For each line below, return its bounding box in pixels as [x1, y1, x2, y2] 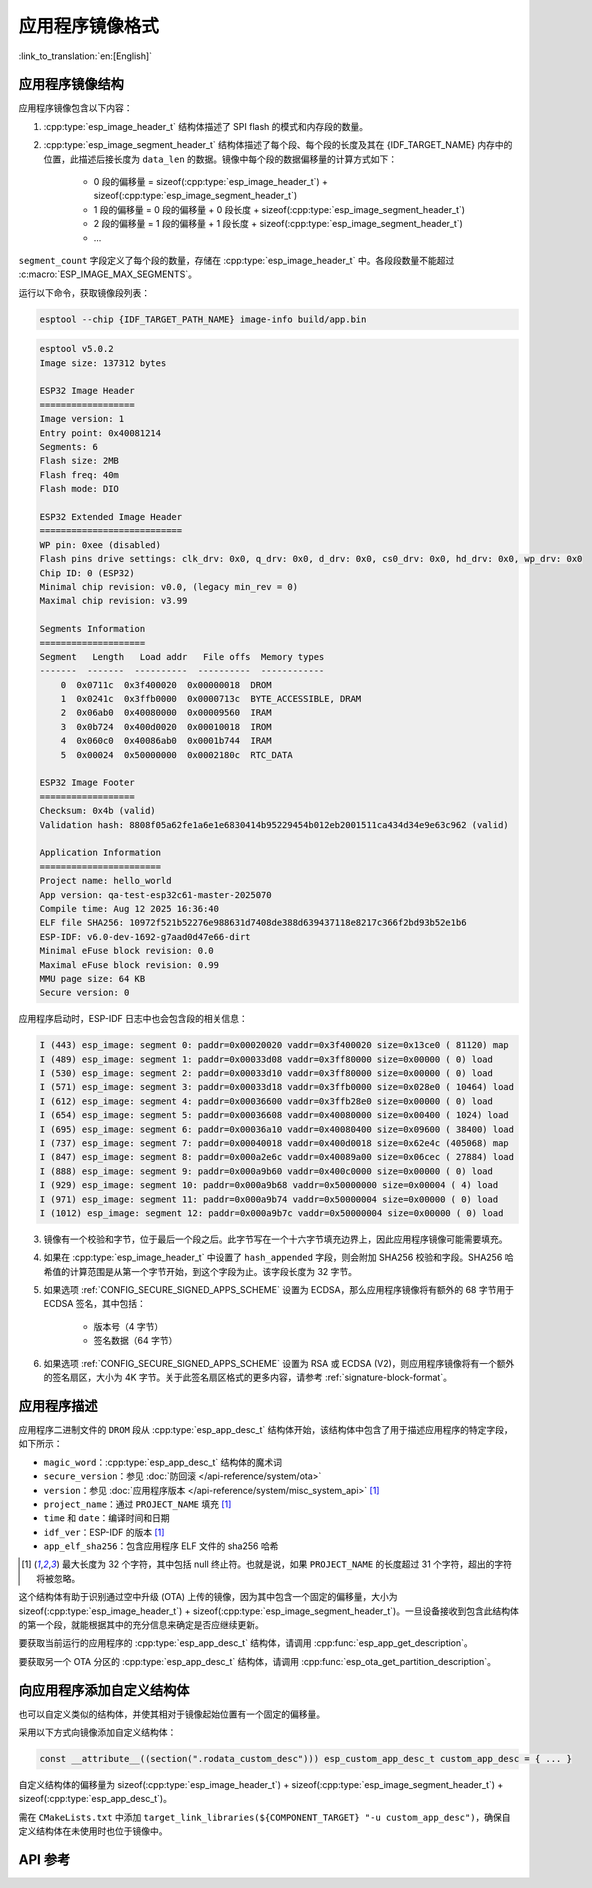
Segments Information [39, 623, 146, 635]
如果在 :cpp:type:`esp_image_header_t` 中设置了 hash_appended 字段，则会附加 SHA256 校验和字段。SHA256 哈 [43, 1251, 514, 1264]
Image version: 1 [39, 413, 125, 425]
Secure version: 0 [39, 987, 130, 999]
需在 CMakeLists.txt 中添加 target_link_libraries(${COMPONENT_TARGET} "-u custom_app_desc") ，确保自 [18, 1811, 511, 1823]
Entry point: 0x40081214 [39, 427, 162, 439]
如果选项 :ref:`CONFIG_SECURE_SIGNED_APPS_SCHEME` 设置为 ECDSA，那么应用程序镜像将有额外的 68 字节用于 [43, 1284, 515, 1296]
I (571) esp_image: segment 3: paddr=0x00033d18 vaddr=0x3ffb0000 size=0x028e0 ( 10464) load [39, 1081, 515, 1093]
